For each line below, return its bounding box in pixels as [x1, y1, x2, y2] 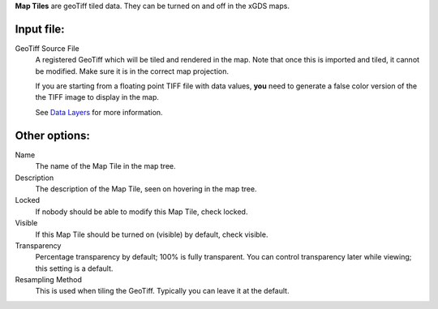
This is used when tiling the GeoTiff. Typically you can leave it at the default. [35, 286, 290, 296]
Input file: [15, 22, 65, 36]
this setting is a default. [35, 264, 114, 273]
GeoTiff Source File [15, 43, 80, 53]
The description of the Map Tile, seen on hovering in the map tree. [35, 183, 257, 194]
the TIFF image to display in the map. [35, 92, 160, 102]
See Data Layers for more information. [35, 107, 163, 117]
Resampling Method [15, 275, 83, 285]
